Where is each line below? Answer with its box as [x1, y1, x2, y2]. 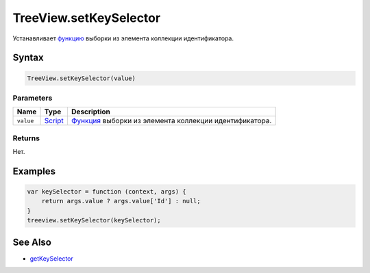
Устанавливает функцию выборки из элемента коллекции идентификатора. [12, 34, 234, 42]
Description [71, 107, 111, 116]
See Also [12, 236, 51, 248]
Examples [12, 165, 56, 177]
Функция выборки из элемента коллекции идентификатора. [71, 116, 272, 126]
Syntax [12, 52, 44, 64]
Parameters [12, 93, 53, 103]
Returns [12, 133, 40, 143]
